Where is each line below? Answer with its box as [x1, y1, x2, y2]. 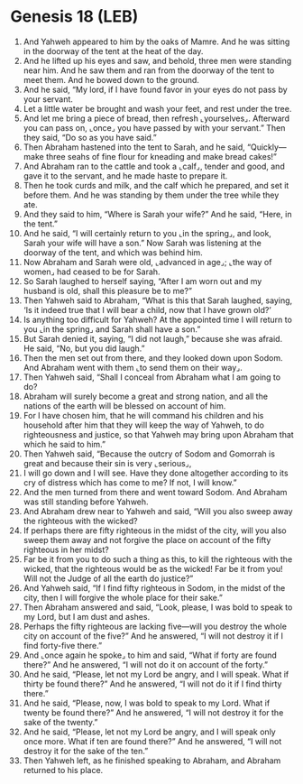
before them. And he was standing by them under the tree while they [23, 189, 280, 200]
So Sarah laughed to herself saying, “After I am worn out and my [23, 275, 262, 286]
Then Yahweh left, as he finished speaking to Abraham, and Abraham [23, 755, 281, 766]
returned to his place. [23, 764, 104, 775]
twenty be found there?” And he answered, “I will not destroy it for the [23, 706, 284, 718]
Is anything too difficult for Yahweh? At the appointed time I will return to [23, 314, 292, 325]
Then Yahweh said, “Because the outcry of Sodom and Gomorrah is [23, 448, 276, 459]
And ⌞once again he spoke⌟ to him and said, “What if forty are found [23, 650, 278, 660]
